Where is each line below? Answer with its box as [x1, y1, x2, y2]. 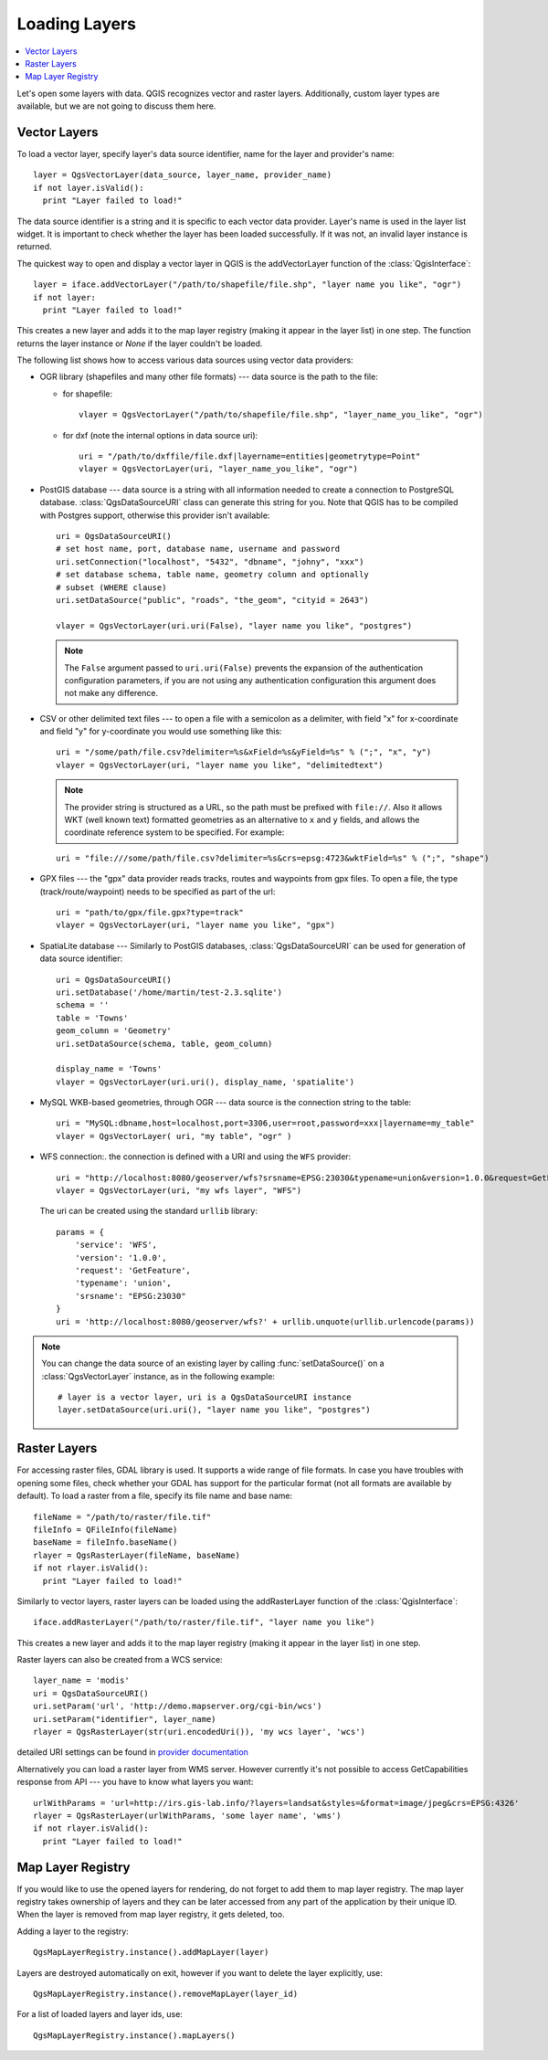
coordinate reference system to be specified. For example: [64, 827, 285, 838]
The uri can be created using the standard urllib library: [39, 1206, 258, 1217]
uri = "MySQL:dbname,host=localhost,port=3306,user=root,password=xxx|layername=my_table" [56, 1118, 475, 1128]
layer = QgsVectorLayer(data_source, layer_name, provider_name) [33, 170, 332, 180]
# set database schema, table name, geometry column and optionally [56, 569, 369, 580]
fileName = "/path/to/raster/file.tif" [33, 1512, 212, 1522]
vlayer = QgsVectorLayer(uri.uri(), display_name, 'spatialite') [56, 1076, 355, 1087]
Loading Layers [16, 14, 137, 34]
